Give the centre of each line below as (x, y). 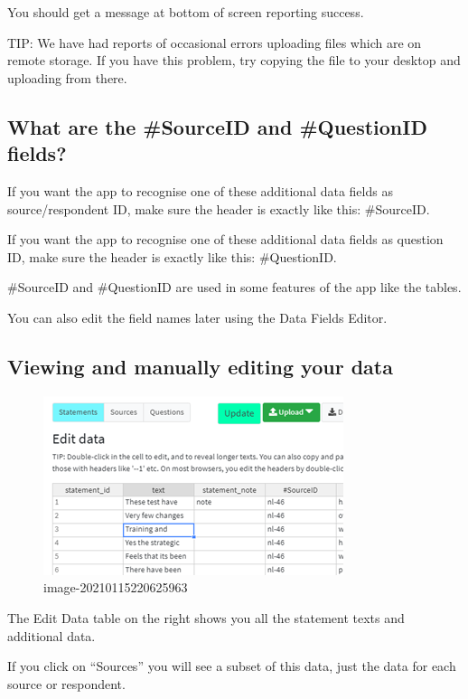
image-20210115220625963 (116, 587)
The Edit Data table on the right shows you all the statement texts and (206, 617)
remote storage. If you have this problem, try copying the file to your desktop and (234, 60)
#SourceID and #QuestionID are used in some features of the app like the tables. (234, 287)
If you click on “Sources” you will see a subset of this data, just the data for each (232, 666)
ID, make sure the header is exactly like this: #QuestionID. (172, 256)
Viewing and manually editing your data (200, 366)
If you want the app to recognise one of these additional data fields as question (225, 239)
